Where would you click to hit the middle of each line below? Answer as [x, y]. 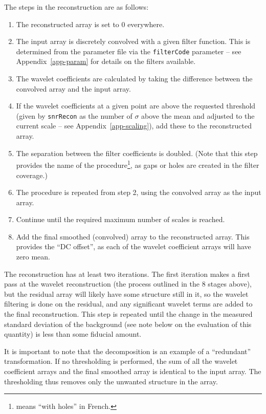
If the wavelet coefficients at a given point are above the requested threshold [136, 106]
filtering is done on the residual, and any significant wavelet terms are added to [128, 304]
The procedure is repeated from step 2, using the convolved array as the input [139, 192]
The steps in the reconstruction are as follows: [76, 7]
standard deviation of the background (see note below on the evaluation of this [128, 324]
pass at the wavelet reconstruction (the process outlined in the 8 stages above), [128, 284]
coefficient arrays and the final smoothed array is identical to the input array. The [133, 371]
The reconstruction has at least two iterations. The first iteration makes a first [127, 274]
